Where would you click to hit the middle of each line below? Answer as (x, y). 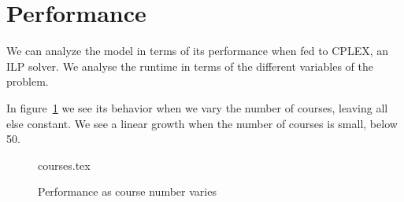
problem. (28, 81)
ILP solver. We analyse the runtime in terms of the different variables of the (190, 66)
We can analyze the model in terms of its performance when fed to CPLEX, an (198, 51)
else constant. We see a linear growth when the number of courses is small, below (202, 123)
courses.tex (64, 165)
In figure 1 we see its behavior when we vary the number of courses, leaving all (197, 107)
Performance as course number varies (127, 191)
